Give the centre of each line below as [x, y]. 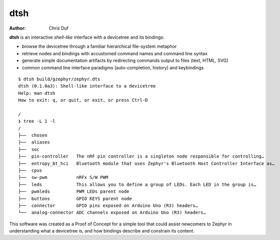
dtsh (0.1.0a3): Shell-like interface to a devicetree [87, 86]
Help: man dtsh [37, 93]
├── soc [29, 149]
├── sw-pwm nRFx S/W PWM [63, 177]
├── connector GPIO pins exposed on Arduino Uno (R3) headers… [108, 205]
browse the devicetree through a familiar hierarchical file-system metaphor [99, 46]
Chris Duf [59, 28]
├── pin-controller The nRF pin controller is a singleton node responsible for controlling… [141, 156]
